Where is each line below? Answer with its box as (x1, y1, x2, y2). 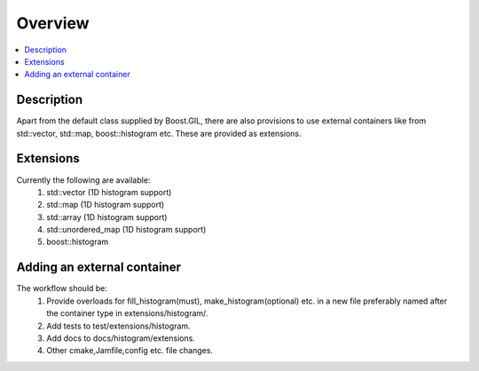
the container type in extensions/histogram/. (46, 308, 208, 319)
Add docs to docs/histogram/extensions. (46, 333, 195, 343)
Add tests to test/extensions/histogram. (46, 320, 191, 331)
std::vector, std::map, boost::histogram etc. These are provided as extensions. (16, 128, 302, 138)
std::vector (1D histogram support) (46, 186, 172, 197)
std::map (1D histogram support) (46, 200, 165, 210)
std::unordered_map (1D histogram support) (46, 225, 207, 235)
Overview (16, 13, 90, 33)
